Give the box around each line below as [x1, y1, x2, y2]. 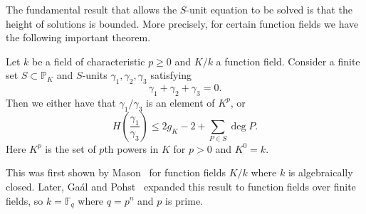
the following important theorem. [6, 30, 151, 45]
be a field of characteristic [32, 53, 145, 68]
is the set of [45, 141, 96, 156]
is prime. [164, 193, 203, 208]
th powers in [104, 141, 159, 156]
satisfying [150, 68, 192, 82]
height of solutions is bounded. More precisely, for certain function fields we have [6, 16, 359, 31]
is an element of [146, 95, 215, 109]
